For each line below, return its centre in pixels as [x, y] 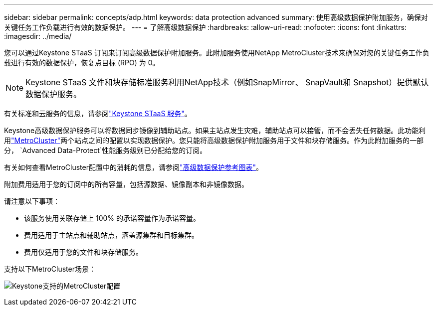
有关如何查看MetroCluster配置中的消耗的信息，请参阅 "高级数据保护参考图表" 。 [134, 167]
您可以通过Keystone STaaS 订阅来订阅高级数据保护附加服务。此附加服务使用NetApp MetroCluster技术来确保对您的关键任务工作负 [217, 53]
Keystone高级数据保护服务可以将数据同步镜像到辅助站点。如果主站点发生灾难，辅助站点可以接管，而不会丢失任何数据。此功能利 [215, 130]
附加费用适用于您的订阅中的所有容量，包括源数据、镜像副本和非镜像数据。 [126, 184]
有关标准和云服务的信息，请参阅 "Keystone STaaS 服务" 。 [98, 113]
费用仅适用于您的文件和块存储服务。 [83, 252]
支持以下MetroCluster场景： [50, 269]
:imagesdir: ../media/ [38, 36]
